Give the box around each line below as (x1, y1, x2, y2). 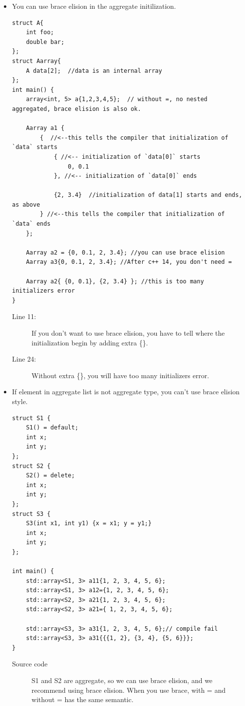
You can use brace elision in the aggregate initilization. (12, 1, 176, 11)
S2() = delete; (26, 472, 75, 479)
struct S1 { (12, 414, 51, 422)
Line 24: (12, 354, 36, 364)
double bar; (26, 38, 65, 45)
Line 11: (12, 311, 36, 321)
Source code (12, 659, 48, 669)
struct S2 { (12, 462, 51, 470)
